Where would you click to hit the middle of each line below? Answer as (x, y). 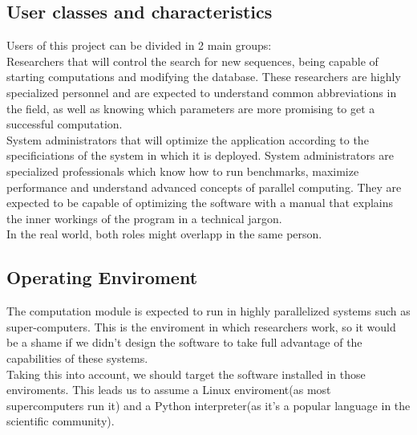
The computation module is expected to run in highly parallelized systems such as (208, 311)
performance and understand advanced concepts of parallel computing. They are (204, 187)
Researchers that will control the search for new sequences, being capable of (192, 61)
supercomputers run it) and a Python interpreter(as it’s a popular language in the (208, 405)
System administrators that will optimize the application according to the (188, 139)
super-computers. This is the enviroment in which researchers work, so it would (201, 326)
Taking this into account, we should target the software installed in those (186, 374)
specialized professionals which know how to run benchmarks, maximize (183, 171)
